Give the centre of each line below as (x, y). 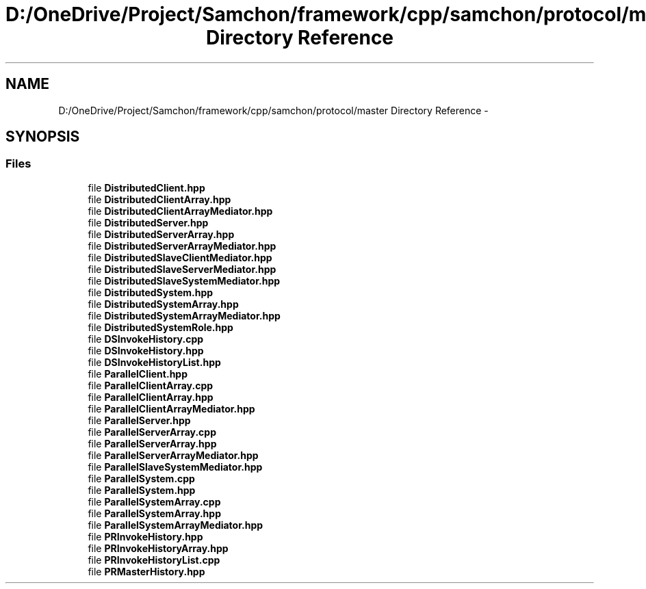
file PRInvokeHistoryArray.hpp (158, 548)
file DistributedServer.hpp (148, 222)
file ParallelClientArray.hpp (151, 397)
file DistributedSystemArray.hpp (163, 304)
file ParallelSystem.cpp (141, 478)
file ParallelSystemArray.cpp (154, 501)
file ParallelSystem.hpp (142, 490)
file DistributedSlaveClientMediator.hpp (180, 257)
